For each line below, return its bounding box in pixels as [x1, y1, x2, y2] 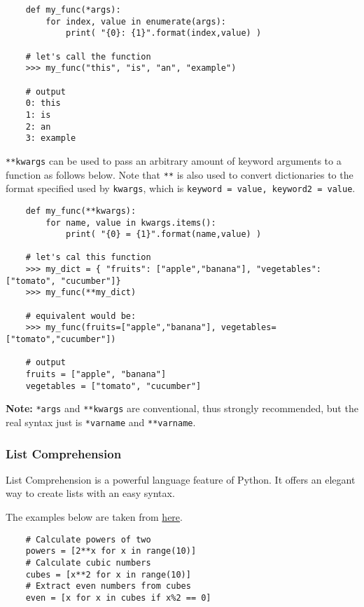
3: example [25, 133, 76, 144]
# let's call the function [25, 51, 151, 62]
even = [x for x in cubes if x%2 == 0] [25, 592, 211, 603]
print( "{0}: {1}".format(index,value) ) [65, 28, 262, 39]
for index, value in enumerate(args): [45, 16, 226, 27]
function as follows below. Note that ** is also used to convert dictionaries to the [6, 167, 353, 182]
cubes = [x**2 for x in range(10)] [25, 569, 191, 580]
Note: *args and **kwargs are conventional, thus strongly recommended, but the [6, 401, 358, 416]
